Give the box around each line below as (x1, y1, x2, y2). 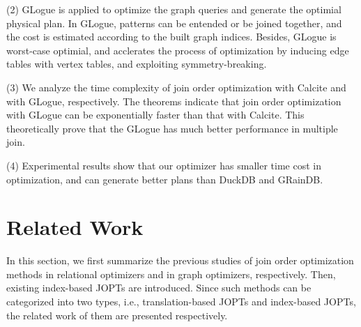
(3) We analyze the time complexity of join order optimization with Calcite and (6, 79, 346, 94)
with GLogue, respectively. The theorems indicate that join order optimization (6, 93, 341, 108)
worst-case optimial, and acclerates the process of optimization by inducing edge (6, 43, 349, 57)
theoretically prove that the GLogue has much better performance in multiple (6, 121, 338, 135)
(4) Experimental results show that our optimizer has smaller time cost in (6, 158, 321, 172)
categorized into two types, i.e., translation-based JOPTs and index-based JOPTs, (6, 294, 356, 309)
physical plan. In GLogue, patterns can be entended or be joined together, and (6, 15, 342, 30)
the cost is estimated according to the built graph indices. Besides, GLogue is (6, 29, 337, 44)
